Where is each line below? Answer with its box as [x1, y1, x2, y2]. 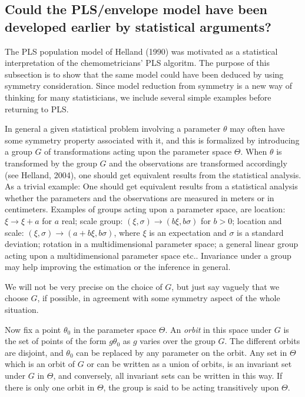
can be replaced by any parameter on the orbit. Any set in [76, 346, 287, 358]
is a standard [237, 226, 284, 238]
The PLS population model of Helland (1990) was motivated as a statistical [5, 45, 278, 57]
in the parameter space [73, 323, 157, 335]
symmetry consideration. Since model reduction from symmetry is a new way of [5, 79, 293, 92]
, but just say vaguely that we [171, 280, 280, 292]
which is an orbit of [5, 358, 75, 370]
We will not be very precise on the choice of [5, 280, 163, 292]
